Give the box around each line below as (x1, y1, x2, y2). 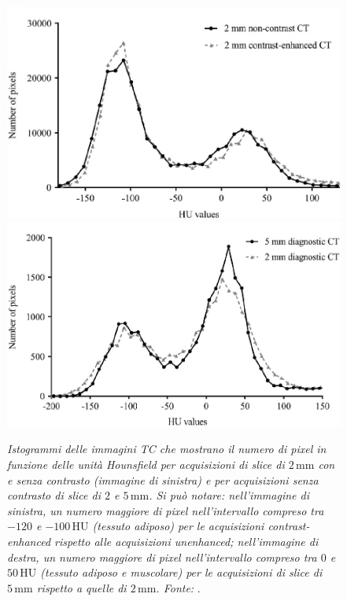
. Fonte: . (156, 579, 201, 595)
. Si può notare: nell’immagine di (149, 487, 309, 503)
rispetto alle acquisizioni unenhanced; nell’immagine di (54, 533, 319, 549)
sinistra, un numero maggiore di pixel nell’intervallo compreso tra (7, 502, 324, 518)
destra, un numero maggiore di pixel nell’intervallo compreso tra (7, 548, 317, 565)
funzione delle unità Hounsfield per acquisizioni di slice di (7, 455, 285, 472)
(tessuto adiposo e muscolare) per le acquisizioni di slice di (40, 564, 323, 581)
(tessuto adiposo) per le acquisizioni (92, 518, 264, 534)
